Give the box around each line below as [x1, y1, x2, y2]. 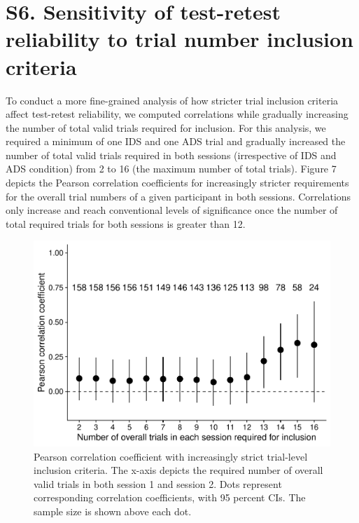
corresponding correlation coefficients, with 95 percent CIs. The [34, 490, 306, 505]
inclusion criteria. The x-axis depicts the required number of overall [34, 463, 323, 477]
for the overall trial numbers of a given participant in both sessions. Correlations [6, 189, 351, 203]
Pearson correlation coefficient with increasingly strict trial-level [34, 449, 308, 463]
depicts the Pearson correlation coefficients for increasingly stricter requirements [6, 175, 349, 190]
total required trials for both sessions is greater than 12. [6, 216, 246, 231]
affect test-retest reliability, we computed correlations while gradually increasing [6, 107, 349, 121]
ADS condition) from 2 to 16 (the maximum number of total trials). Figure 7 [6, 161, 337, 176]
